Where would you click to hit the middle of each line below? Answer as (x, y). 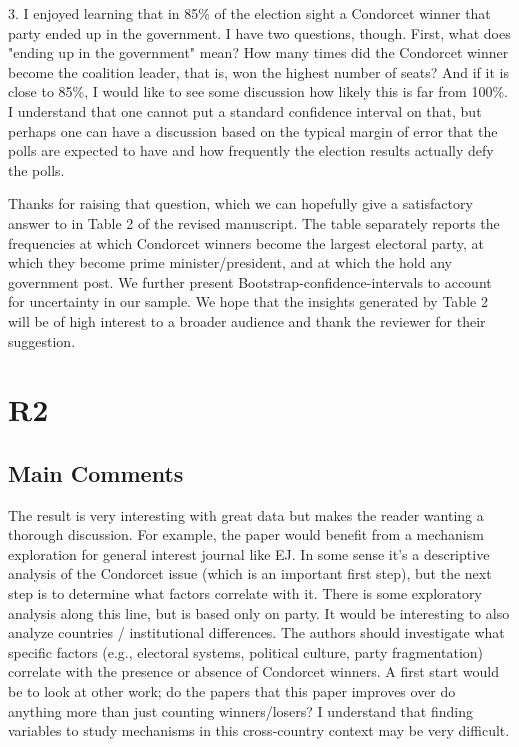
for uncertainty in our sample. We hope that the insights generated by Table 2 (248, 301)
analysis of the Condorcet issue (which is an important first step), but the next (250, 573)
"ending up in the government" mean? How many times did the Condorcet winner (258, 52)
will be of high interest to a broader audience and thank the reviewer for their (247, 320)
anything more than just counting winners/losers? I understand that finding (240, 710)
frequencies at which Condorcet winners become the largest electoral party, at (246, 242)
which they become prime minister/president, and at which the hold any (230, 262)
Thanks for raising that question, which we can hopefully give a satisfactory (240, 203)
